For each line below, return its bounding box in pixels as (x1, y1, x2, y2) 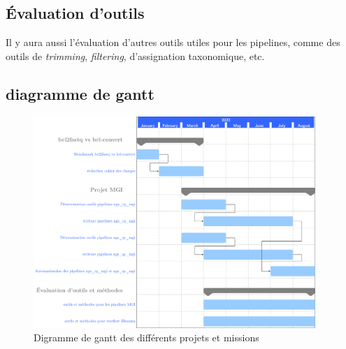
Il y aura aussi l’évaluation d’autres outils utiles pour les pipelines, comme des (6, 35, 340, 50)
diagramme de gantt (6, 82, 154, 104)
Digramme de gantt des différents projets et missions (34, 330, 259, 345)
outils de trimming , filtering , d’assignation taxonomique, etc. (6, 48, 265, 63)
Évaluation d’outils (6, 2, 145, 24)
